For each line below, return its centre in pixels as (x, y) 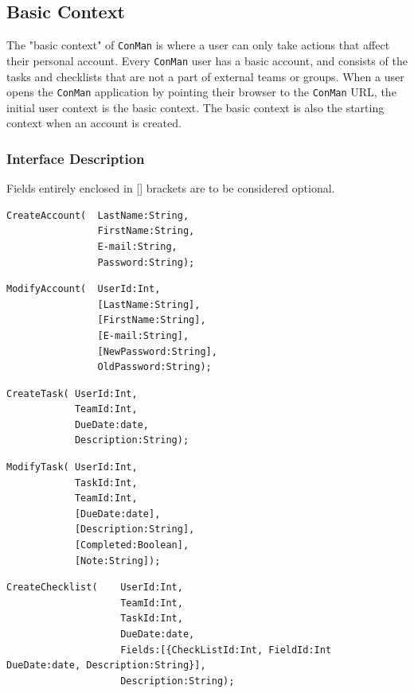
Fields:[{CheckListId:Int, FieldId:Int (226, 650)
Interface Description (76, 158)
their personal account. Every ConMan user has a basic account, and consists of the (207, 60)
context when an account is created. (94, 123)
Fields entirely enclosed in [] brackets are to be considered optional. (171, 188)
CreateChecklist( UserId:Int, (95, 588)
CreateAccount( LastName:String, (98, 215)
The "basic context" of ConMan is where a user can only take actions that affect (198, 45)
